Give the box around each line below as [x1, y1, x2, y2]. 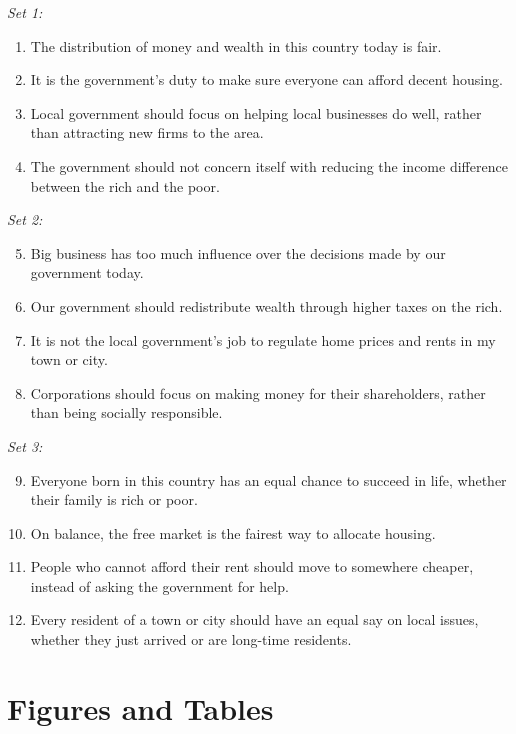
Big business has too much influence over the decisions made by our [30, 242, 446, 263]
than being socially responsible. [30, 402, 223, 423]
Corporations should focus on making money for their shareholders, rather [30, 382, 486, 403]
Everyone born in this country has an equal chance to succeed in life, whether [30, 469, 507, 490]
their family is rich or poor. [30, 489, 198, 510]
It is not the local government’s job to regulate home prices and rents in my [30, 329, 496, 350]
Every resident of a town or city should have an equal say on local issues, [30, 609, 479, 630]
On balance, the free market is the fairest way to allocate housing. [30, 522, 436, 543]
